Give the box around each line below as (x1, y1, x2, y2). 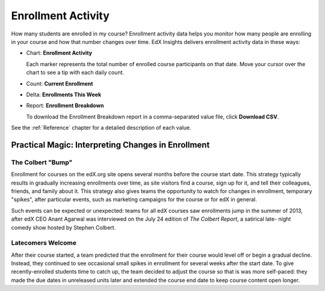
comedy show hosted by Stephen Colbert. (11, 224, 116, 231)
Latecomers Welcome (11, 239, 77, 247)
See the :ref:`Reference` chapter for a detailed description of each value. (11, 124, 192, 132)
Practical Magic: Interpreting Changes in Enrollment (11, 139, 210, 150)
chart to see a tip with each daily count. (26, 69, 125, 76)
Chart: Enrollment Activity (26, 49, 93, 57)
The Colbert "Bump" (11, 158, 73, 167)
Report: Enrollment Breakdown (26, 102, 104, 109)
